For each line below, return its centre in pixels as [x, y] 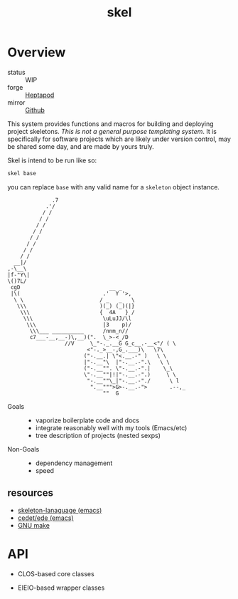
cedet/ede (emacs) [45, 518]
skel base [22, 173]
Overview [37, 52]
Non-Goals [23, 449]
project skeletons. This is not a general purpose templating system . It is [112, 131]
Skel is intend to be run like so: [52, 160]
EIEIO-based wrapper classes [61, 588]
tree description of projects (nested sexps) [98, 435]
